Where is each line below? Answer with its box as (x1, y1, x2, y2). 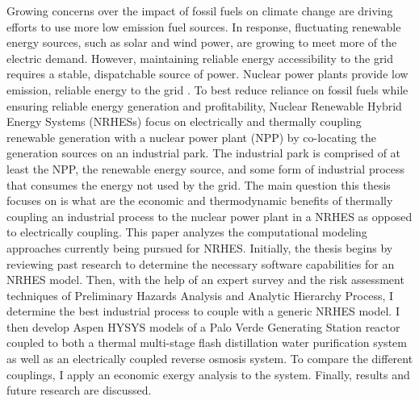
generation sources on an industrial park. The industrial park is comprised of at (6, 144, 401, 161)
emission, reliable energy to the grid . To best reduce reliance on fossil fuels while (6, 81, 409, 98)
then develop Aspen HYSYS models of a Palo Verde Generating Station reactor (6, 318, 400, 335)
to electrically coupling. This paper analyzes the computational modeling (6, 223, 367, 240)
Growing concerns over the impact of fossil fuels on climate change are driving (6, 2, 393, 19)
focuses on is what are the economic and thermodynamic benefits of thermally (6, 192, 393, 209)
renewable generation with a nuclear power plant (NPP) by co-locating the (6, 128, 376, 145)
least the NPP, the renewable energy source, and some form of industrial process (6, 160, 405, 177)
